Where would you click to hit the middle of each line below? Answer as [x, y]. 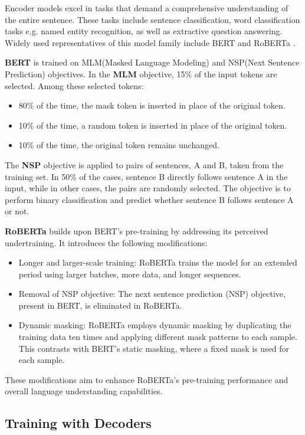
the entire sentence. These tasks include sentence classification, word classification [152, 19]
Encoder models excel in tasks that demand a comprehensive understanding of [147, 8]
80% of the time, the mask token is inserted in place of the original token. [152, 105]
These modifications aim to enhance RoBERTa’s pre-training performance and [147, 379]
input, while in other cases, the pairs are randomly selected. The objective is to [148, 188]
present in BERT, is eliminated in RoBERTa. [100, 305]
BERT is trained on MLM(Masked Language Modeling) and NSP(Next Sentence [152, 62]
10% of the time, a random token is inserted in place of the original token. [153, 125]
